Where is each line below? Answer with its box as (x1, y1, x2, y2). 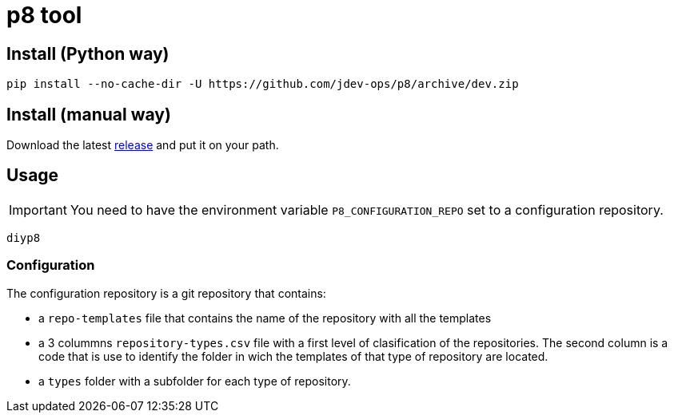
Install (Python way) (6, 43, 169, 64)
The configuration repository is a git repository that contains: (6, 286, 326, 300)
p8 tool (6, 2, 82, 29)
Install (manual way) (6, 104, 171, 125)
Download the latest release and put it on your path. (6, 138, 279, 152)
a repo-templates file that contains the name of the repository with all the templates (38, 310, 492, 325)
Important (9, 201, 67, 218)
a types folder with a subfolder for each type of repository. (38, 374, 351, 388)
